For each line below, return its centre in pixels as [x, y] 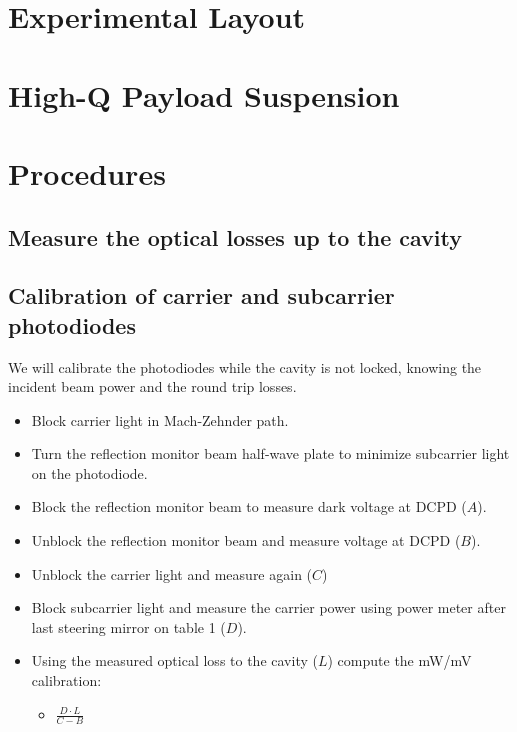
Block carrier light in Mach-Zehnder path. [160, 419]
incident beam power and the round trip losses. [152, 386]
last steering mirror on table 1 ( [128, 626]
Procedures [87, 172]
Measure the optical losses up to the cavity [235, 236]
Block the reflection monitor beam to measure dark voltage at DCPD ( [249, 506]
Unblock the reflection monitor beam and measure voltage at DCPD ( [246, 540]
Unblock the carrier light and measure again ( [172, 573]
